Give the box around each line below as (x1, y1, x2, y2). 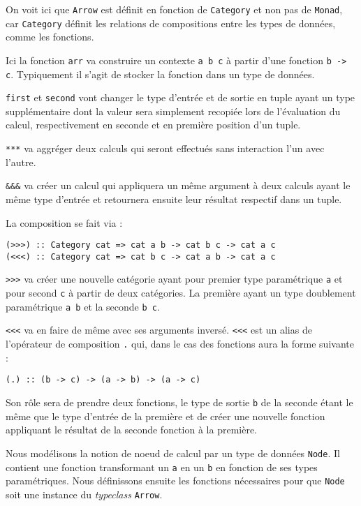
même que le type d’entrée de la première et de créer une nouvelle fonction (6, 408, 325, 423)
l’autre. (6, 154, 36, 169)
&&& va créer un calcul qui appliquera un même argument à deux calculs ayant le (6, 178, 351, 193)
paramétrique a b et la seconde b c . (6, 299, 160, 313)
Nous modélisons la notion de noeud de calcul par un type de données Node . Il (6, 445, 340, 460)
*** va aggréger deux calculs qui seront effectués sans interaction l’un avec (6, 141, 325, 156)
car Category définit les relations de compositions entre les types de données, (6, 15, 336, 30)
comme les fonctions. (6, 29, 94, 44)
